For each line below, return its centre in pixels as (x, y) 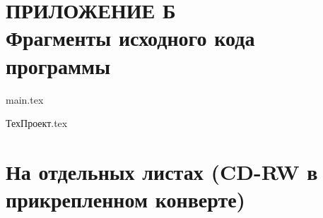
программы (58, 65)
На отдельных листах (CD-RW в (162, 171)
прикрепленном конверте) (126, 199)
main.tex (25, 99)
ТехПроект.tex (37, 123)
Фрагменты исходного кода (130, 38)
